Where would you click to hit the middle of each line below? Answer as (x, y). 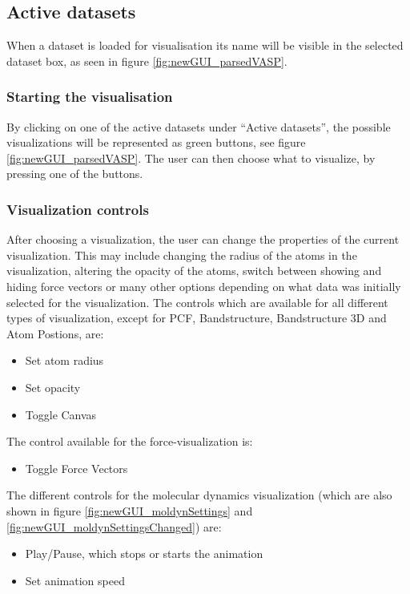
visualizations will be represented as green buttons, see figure (156, 142)
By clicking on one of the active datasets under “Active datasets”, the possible (199, 126)
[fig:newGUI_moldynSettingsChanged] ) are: (114, 526)
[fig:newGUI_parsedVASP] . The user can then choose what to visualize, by (191, 158)
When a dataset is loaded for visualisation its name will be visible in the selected (205, 45)
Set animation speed (75, 580)
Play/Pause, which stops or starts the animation (144, 554)
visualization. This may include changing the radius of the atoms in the (182, 255)
